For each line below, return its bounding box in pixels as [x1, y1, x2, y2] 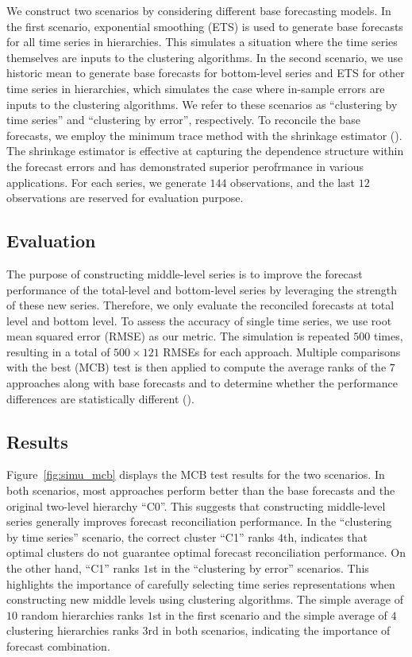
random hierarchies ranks [21, 606, 144, 623]
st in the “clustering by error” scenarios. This [148, 560, 369, 577]
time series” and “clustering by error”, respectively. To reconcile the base [6, 111, 360, 128]
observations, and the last [230, 173, 356, 190]
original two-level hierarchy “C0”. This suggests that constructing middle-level [6, 497, 386, 514]
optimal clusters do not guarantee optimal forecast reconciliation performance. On [6, 544, 406, 561]
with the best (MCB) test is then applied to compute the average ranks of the [6, 359, 387, 375]
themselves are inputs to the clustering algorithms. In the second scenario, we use [6, 49, 403, 65]
